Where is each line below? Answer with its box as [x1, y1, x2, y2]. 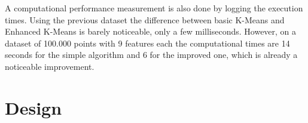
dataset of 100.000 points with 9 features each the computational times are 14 [5, 36, 290, 49]
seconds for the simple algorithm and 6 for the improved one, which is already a [5, 48, 298, 61]
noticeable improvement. [5, 60, 94, 72]
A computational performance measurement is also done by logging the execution [5, 2, 303, 14]
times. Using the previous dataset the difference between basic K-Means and [5, 13, 285, 26]
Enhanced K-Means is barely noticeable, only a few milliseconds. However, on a [5, 25, 297, 38]
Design [5, 95, 62, 119]
